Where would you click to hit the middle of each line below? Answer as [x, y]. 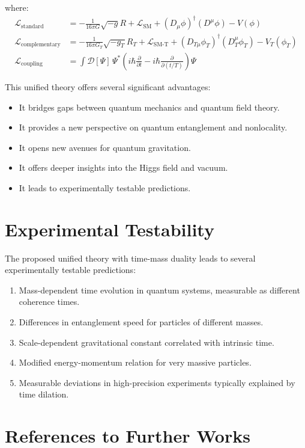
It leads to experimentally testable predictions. [105, 187]
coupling [32, 64]
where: [17, 7]
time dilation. [44, 394]
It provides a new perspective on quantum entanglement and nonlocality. [153, 127]
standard [32, 26]
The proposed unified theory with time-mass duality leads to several [130, 258]
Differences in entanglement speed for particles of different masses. [141, 321]
